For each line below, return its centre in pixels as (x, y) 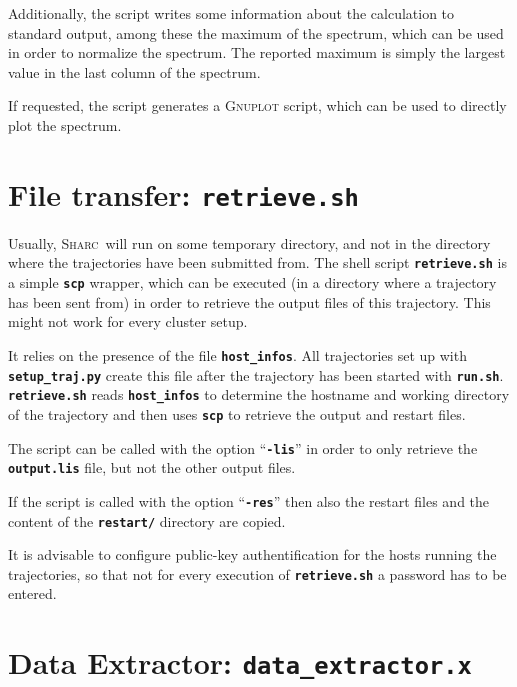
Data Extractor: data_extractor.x (240, 662)
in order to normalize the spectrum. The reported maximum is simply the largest (257, 52)
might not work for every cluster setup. (128, 321)
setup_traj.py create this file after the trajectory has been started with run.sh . (256, 374)
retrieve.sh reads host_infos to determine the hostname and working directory (259, 394)
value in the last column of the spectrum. (134, 71)
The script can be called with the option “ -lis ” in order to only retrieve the (243, 447)
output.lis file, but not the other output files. (152, 467)
